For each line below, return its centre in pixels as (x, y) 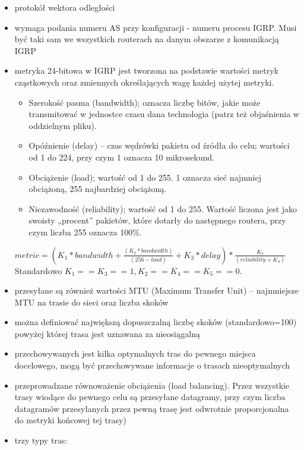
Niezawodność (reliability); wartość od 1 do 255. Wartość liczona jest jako (163, 208)
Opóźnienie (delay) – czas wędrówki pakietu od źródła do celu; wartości (159, 145)
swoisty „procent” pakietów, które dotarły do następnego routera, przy (157, 220)
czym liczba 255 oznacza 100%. (85, 232)
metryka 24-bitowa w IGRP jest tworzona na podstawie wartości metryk (146, 70)
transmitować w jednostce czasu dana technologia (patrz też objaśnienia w (164, 114)
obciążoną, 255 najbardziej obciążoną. (98, 189)
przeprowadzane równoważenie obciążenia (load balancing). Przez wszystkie (152, 385)
